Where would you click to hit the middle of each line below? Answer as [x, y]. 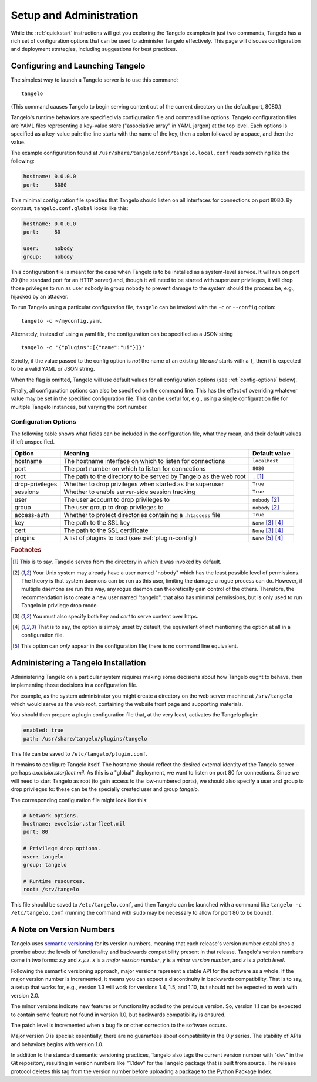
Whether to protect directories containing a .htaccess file [142, 515]
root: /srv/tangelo [51, 890]
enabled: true [43, 730]
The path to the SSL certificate [106, 530]
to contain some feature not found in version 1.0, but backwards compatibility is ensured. [118, 1015]
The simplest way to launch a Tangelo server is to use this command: [95, 80]
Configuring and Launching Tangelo [78, 66]
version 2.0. [25, 995]
